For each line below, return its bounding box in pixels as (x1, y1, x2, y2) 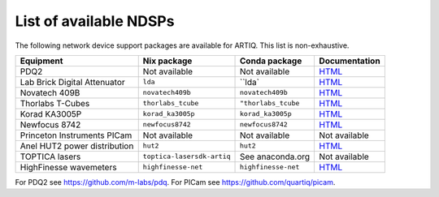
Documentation (319, 55, 381, 66)
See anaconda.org (240, 151, 311, 162)
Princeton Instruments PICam (20, 130, 133, 141)
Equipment (20, 55, 63, 66)
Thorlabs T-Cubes (20, 97, 90, 109)
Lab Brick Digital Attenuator (20, 76, 125, 88)
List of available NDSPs (15, 12, 175, 30)
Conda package (240, 55, 302, 66)
